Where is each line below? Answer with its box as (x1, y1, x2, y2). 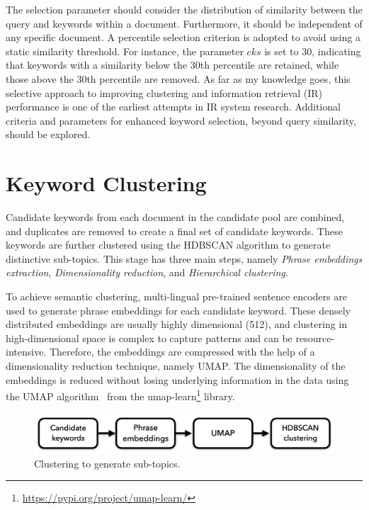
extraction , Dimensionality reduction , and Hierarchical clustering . (6, 265, 288, 280)
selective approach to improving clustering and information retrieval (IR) (6, 85, 323, 100)
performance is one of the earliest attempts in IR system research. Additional (6, 99, 341, 114)
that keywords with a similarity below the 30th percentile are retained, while (6, 57, 339, 72)
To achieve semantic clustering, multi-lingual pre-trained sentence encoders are (6, 289, 347, 304)
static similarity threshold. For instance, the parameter (6, 43, 244, 58)
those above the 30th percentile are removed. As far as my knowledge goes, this (6, 71, 351, 86)
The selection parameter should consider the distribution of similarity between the (6, 2, 363, 16)
